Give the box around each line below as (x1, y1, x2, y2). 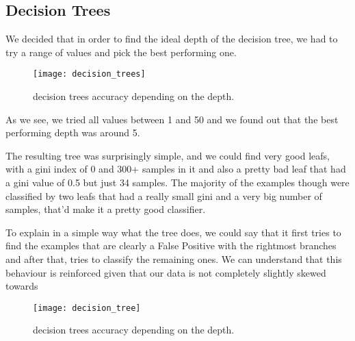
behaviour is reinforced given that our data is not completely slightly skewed (5, 265, 326, 279)
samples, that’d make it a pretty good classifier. (5, 202, 206, 216)
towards (5, 279, 38, 293)
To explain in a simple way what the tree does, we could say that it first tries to (5, 225, 341, 239)
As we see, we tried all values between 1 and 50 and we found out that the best (5, 112, 339, 126)
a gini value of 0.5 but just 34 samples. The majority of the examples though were (5, 175, 350, 190)
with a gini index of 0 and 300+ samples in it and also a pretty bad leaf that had (5, 162, 346, 176)
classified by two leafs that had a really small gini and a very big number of (5, 188, 322, 203)
